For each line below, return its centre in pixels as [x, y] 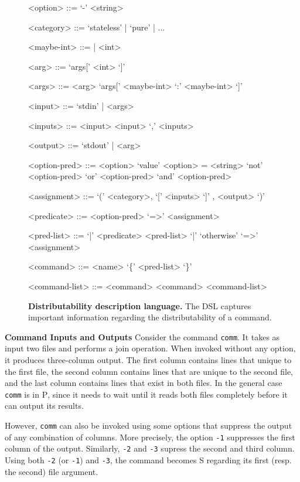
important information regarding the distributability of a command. [150, 317]
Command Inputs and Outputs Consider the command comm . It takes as [142, 336]
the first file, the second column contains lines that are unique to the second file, [149, 371]
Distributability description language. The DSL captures [140, 305]
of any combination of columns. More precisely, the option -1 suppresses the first [150, 437]
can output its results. [44, 406]
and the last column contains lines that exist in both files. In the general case [144, 383]
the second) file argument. [52, 471]
